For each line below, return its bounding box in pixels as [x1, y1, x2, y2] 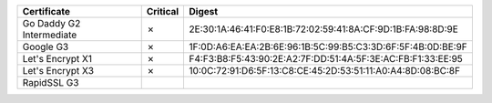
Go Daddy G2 [22, 17, 81, 29]
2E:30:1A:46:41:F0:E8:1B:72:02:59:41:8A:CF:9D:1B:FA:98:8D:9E [189, 23, 459, 36]
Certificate [22, 5, 71, 17]
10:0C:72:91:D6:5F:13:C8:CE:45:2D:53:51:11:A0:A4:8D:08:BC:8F [189, 65, 460, 77]
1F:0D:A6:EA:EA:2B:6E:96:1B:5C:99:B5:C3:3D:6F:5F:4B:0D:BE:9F [189, 41, 468, 53]
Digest [189, 5, 219, 17]
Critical [146, 5, 179, 17]
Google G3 [22, 41, 69, 53]
